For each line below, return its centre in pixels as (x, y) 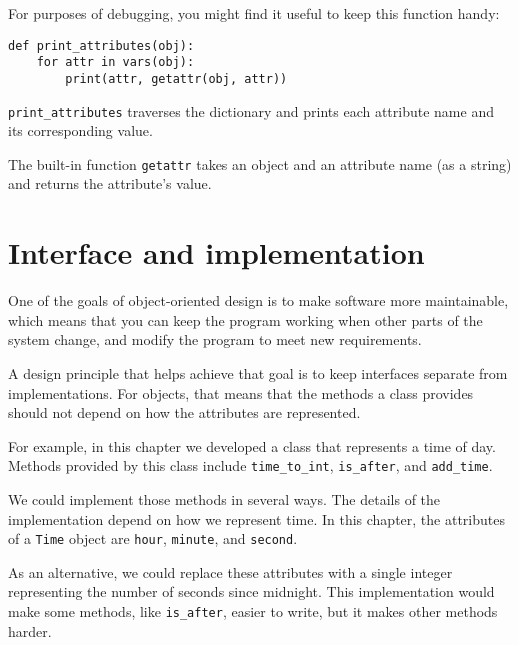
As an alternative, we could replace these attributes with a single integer (230, 571)
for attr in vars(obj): (115, 62)
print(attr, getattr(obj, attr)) (176, 78)
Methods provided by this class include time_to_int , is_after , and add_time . (250, 465)
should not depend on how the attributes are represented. (184, 412)
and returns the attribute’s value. (110, 183)
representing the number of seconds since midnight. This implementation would (251, 591)
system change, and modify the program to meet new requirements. (215, 339)
